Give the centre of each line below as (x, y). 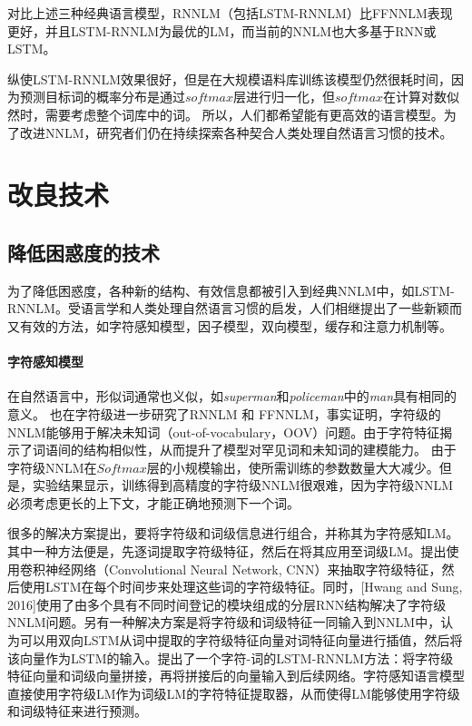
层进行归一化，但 (285, 97)
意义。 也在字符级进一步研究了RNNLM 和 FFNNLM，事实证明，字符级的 (224, 413)
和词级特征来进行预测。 (77, 711)
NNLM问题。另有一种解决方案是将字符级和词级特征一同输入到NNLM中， (224, 622)
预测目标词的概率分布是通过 (102, 97)
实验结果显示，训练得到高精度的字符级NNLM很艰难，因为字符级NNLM (243, 485)
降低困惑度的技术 (84, 252)
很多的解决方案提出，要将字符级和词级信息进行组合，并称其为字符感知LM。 (233, 533)
